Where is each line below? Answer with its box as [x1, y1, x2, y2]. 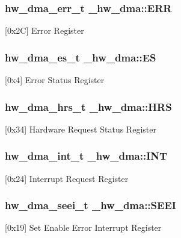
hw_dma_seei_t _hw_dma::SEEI [5, 198, 176, 213]
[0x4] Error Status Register [5, 74, 105, 86]
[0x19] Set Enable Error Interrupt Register [5, 221, 162, 234]
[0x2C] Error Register [5, 24, 84, 37]
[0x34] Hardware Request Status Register [5, 122, 156, 135]
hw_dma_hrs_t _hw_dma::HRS [5, 99, 172, 114]
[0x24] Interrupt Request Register [5, 172, 129, 184]
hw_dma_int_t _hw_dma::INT [5, 148, 168, 163]
